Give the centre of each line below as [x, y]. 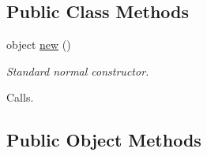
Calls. [20, 97]
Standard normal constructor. [78, 71]
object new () [39, 45]
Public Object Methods [104, 140]
